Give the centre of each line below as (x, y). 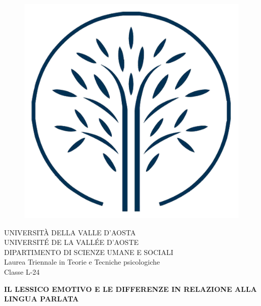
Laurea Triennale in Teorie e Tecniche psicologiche (82, 262)
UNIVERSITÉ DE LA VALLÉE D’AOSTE (72, 242)
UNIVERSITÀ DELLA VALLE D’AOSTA (70, 232)
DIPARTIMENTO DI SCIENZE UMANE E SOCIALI (89, 252)
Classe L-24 (22, 271)
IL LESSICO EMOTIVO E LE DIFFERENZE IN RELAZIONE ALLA (130, 289)
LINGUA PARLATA (41, 299)
